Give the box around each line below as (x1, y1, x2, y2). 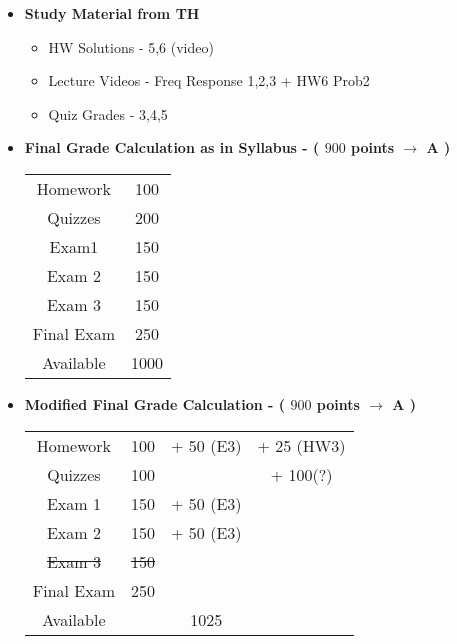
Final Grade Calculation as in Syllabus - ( (24, 137, 320, 158)
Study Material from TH (24, 3, 200, 23)
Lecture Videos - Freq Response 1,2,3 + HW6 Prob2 (48, 70, 370, 91)
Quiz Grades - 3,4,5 (48, 103, 168, 124)
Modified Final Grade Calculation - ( (24, 393, 286, 414)
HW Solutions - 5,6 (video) (48, 36, 214, 57)
